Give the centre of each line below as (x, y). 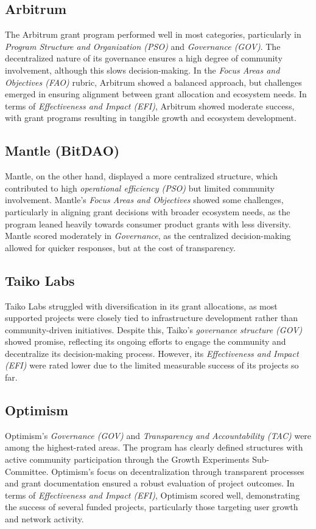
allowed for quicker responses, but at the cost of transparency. (120, 247)
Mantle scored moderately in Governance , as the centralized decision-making (148, 236)
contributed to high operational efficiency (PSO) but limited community (140, 188)
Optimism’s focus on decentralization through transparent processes (178, 471)
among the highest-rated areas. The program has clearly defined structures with (154, 447)
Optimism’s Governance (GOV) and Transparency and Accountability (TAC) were (158, 435)
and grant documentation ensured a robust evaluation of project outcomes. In (150, 483)
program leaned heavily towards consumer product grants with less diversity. (148, 223)
